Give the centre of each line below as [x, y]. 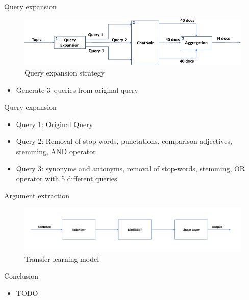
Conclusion [21, 276]
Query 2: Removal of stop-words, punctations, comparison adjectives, [124, 141]
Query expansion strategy [65, 73]
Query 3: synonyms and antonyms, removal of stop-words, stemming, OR [131, 168]
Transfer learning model [62, 258]
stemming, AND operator [56, 151]
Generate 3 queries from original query [77, 90]
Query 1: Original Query [55, 124]
